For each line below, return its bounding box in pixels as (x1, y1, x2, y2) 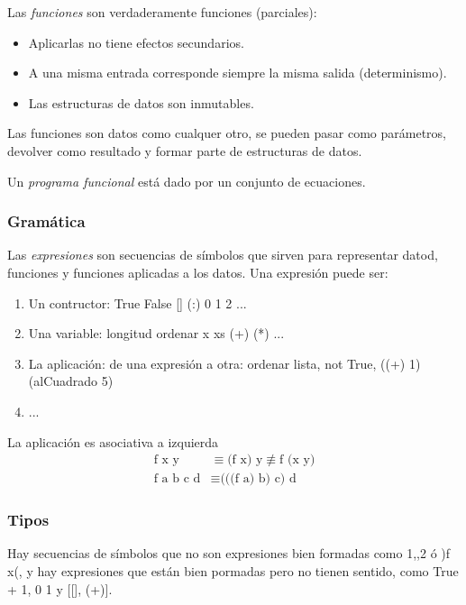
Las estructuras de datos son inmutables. (28, 93, 254, 112)
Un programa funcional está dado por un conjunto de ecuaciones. (7, 171, 366, 190)
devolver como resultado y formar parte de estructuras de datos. (7, 141, 362, 160)
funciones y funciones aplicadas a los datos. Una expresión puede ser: (7, 262, 388, 281)
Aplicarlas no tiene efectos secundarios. (28, 32, 244, 51)
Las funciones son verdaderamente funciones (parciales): (7, 3, 317, 21)
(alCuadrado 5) (28, 371, 114, 390)
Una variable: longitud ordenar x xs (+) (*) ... (28, 324, 285, 343)
